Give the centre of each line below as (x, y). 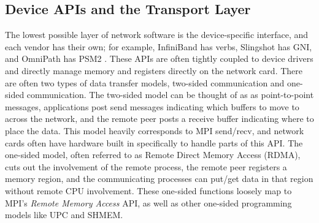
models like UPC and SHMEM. (64, 215)
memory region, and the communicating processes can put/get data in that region (159, 179)
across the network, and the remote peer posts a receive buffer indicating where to (159, 119)
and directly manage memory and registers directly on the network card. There (154, 70)
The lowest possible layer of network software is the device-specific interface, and (157, 35)
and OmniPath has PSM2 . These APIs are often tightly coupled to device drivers (159, 59)
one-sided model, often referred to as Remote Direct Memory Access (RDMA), (153, 155)
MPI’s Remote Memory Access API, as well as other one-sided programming (148, 202)
